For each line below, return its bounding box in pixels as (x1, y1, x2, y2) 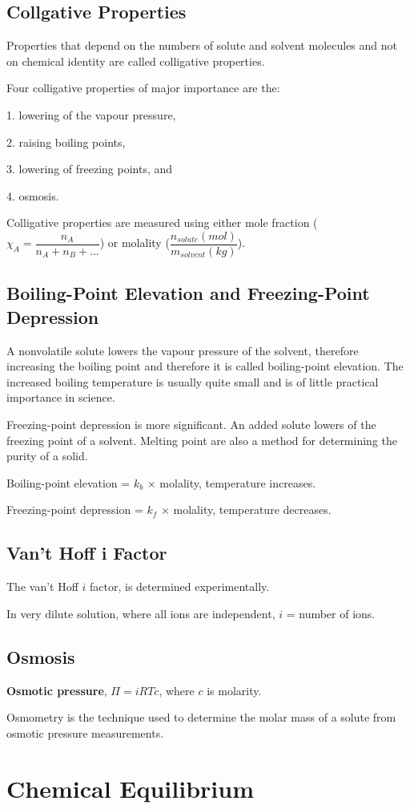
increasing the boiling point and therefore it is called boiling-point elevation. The (6, 358, 404, 374)
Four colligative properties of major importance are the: (6, 79, 280, 96)
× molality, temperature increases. (147, 474, 316, 491)
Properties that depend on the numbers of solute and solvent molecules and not (6, 37, 397, 54)
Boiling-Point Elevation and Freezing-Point (6, 281, 370, 305)
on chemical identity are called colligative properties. (6, 52, 265, 69)
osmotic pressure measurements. (6, 724, 164, 741)
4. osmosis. (6, 187, 59, 204)
